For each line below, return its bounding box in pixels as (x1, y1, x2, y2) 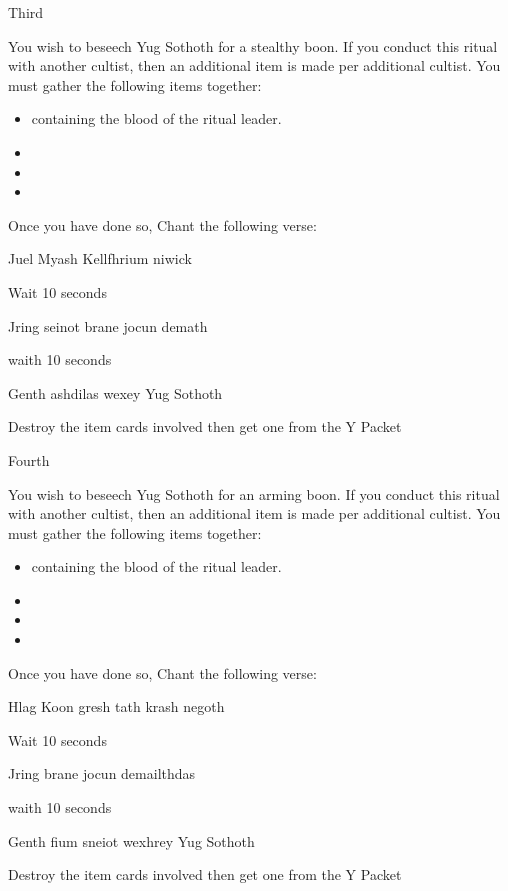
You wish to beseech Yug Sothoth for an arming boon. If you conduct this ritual (8, 483, 500, 504)
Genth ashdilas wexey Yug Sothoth (8, 382, 223, 403)
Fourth (8, 449, 50, 470)
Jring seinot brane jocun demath (8, 315, 208, 336)
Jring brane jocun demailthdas (8, 763, 196, 784)
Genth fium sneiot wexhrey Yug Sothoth (8, 830, 255, 851)
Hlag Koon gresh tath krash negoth (8, 696, 225, 717)
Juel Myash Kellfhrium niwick (8, 248, 192, 269)
